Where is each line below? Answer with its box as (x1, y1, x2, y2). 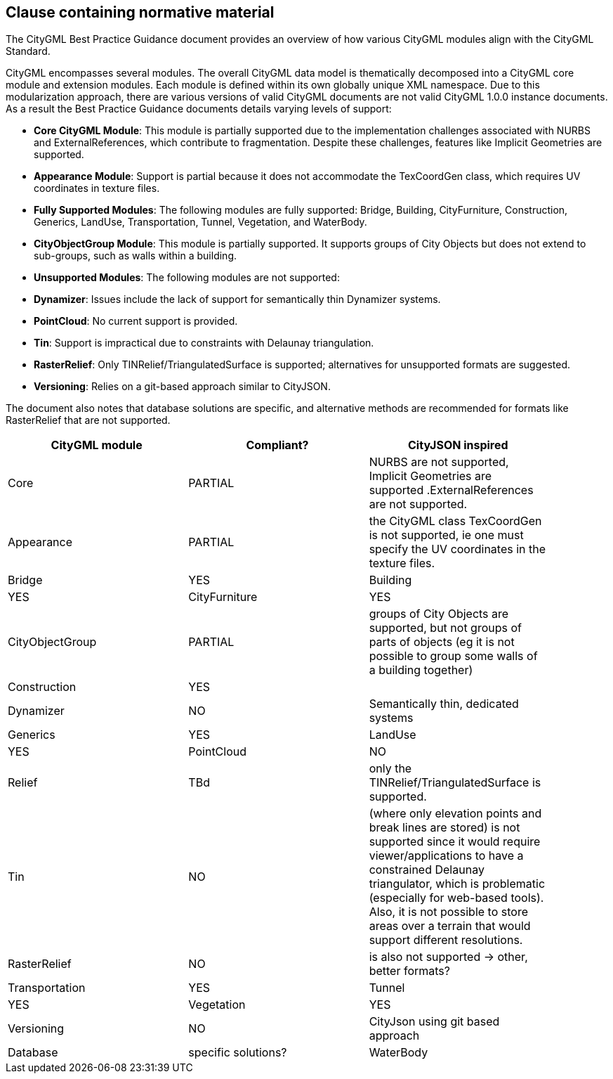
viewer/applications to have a (369, 848, 524, 863)
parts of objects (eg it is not (369, 635, 515, 650)
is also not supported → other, (369, 950, 528, 964)
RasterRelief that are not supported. (6, 414, 171, 427)
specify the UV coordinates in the (369, 542, 546, 557)
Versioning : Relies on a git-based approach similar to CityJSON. (34, 380, 331, 393)
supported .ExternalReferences (369, 483, 534, 498)
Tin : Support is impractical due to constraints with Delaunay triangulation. (34, 337, 374, 349)
